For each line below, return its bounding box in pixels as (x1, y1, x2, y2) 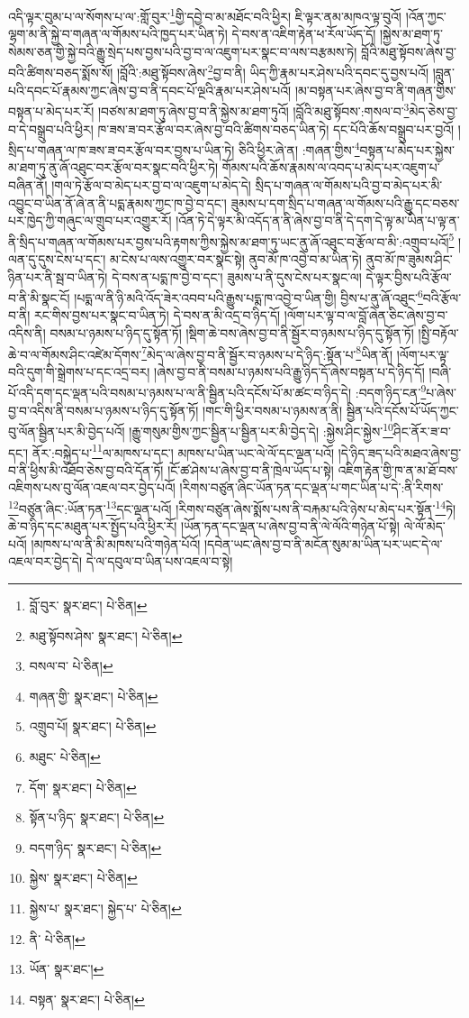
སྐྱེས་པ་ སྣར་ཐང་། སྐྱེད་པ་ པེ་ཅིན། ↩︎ (29, 898, 182, 917)
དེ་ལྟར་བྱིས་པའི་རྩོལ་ (365, 267, 452, 286)
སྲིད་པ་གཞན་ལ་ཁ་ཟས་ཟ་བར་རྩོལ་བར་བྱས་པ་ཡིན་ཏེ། (8, 140, 235, 159)
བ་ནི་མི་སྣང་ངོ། (8, 288, 70, 307)
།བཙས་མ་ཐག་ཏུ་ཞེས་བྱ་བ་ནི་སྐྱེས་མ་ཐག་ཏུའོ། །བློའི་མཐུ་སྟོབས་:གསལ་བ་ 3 (97, 99, 410, 120)
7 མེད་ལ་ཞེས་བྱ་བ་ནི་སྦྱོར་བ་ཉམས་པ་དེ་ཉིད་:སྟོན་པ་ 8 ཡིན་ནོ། (141, 342, 393, 363)
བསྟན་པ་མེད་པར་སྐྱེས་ (359, 140, 455, 159)
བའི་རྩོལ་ (422, 288, 462, 307)
